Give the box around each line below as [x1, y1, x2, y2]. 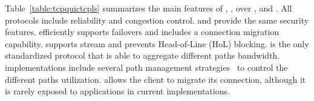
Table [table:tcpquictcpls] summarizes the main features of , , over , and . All [5, 2, 292, 14]
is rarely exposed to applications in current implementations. [5, 85, 230, 97]
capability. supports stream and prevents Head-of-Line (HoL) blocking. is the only [5, 37, 309, 50]
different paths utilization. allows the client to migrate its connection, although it [5, 73, 306, 85]
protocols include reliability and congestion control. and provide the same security [5, 13, 309, 26]
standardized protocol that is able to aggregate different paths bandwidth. [5, 49, 280, 62]
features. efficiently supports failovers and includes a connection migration [5, 25, 280, 38]
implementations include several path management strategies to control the [5, 60, 288, 73]
